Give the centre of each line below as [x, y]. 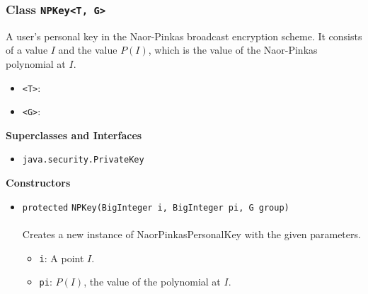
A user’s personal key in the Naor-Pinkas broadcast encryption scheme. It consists [184, 36]
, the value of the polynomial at [152, 282]
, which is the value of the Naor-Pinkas [233, 50]
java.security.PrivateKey [83, 160]
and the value [88, 50]
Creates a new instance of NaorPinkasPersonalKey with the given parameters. [191, 234]
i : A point [62, 258]
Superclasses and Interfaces [74, 135]
